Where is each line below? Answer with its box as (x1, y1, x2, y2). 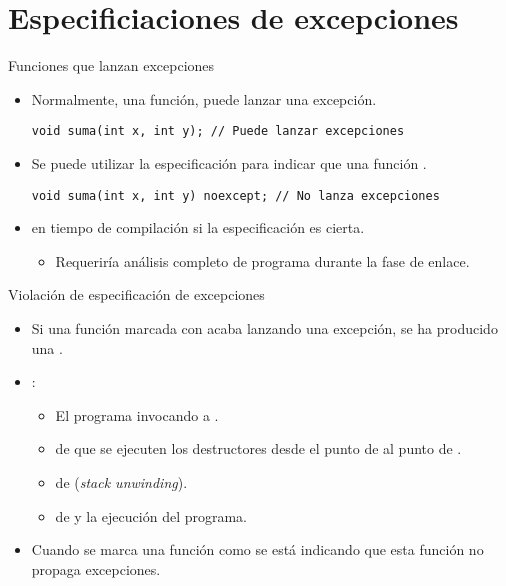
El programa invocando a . (55, 404, 219, 425)
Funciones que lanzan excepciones (8, 55, 215, 76)
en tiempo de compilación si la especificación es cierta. (31, 217, 365, 238)
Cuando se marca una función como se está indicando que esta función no (31, 539, 484, 560)
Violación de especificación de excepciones (8, 284, 265, 305)
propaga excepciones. (31, 558, 161, 579)
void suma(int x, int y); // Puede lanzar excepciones (31, 124, 405, 139)
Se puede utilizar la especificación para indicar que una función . (31, 152, 427, 173)
